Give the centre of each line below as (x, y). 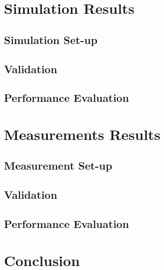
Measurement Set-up (58, 165)
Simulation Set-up (51, 39)
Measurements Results (82, 134)
